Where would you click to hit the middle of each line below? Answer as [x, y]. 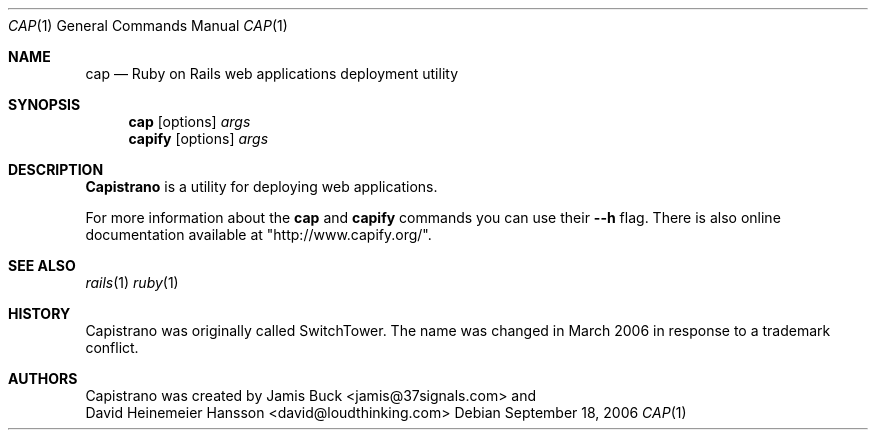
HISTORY [39, 313]
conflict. [112, 347]
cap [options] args [189, 121]
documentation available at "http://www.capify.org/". [258, 234]
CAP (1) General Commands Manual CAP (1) [148, 25]
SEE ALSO [42, 265]
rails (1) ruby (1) [132, 282]
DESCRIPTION [56, 169]
